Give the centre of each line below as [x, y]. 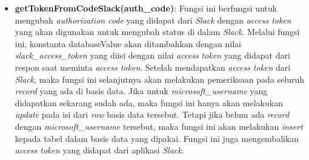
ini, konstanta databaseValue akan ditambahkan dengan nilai [128, 43]
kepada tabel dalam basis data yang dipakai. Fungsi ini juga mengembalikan [157, 138]
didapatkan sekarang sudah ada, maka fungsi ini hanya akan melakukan [149, 102]
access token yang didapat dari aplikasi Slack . [99, 150]
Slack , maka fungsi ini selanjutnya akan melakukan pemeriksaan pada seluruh [160, 79]
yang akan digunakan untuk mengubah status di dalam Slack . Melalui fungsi [157, 32]
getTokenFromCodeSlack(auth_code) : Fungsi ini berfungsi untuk [146, 8]
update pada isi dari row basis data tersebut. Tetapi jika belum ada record [152, 114]
